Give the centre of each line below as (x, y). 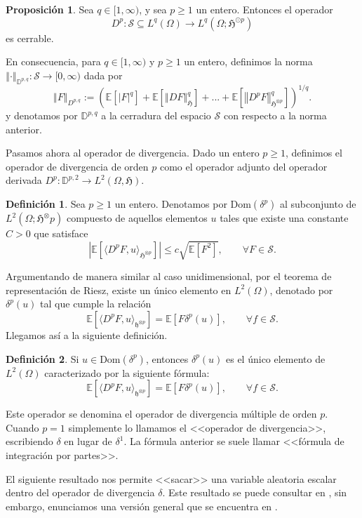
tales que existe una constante (284, 218)
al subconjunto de (318, 204)
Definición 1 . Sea (46, 204)
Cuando (22, 427)
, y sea (153, 9)
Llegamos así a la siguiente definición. (87, 334)
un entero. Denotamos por (171, 204)
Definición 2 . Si (42, 358)
